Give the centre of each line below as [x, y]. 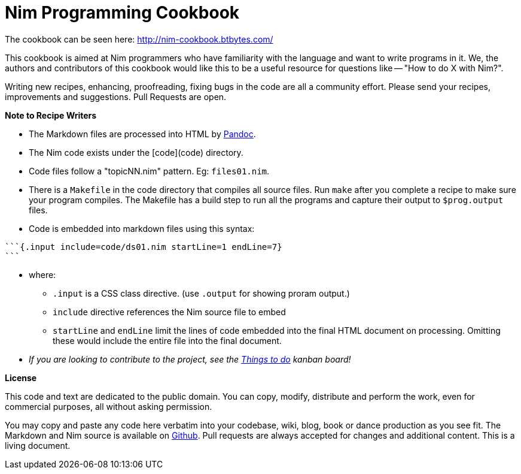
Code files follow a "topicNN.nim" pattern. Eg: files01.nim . [149, 171]
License [21, 378]
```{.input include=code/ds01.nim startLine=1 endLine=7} [144, 247]
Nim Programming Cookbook [122, 13]
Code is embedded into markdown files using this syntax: [142, 228]
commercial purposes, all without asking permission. [109, 406]
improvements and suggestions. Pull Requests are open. [116, 96]
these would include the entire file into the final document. [167, 340]
